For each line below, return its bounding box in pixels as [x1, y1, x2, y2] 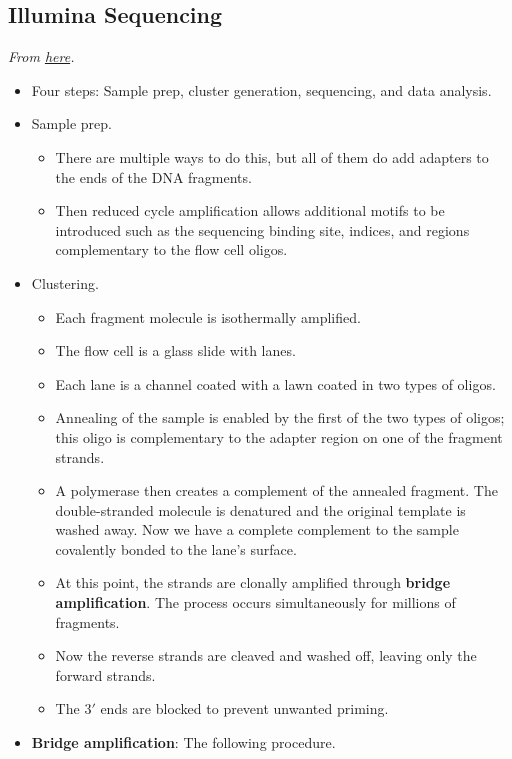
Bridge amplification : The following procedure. [31, 732, 336, 753]
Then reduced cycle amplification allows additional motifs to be [55, 200, 445, 221]
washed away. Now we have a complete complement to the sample [55, 519, 459, 540]
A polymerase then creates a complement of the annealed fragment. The [55, 480, 498, 501]
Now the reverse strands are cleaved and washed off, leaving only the [55, 645, 477, 666]
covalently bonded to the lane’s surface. [55, 538, 297, 559]
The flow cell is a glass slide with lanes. [55, 340, 296, 361]
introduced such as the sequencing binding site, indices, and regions [55, 219, 470, 240]
